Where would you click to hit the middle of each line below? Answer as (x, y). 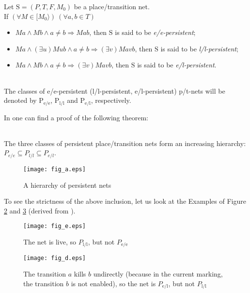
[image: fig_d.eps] (55, 258)
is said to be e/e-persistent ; (155, 32)
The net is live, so (50, 241)
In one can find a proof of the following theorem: (76, 117)
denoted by (20, 100)
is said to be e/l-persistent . (177, 65)
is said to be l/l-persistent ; (199, 48)
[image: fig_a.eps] (55, 169)
